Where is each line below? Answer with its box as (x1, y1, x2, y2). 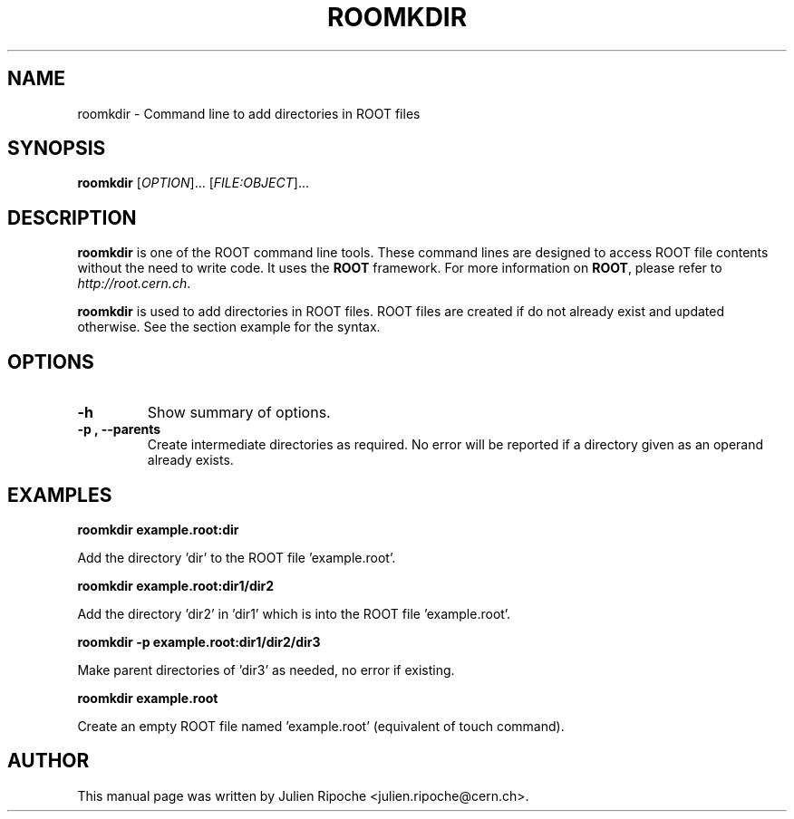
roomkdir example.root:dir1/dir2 (77, 577, 275, 593)
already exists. (147, 452, 234, 468)
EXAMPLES (7, 483, 112, 506)
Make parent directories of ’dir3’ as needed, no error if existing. (77, 661, 455, 678)
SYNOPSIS (7, 137, 106, 160)
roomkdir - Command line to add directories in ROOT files (77, 105, 421, 121)
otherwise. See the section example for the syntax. (77, 319, 381, 335)
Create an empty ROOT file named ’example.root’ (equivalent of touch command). (77, 718, 565, 734)
